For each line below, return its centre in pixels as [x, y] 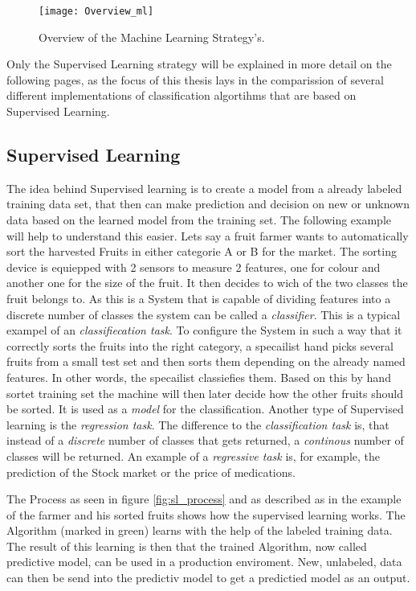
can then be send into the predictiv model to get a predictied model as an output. [208, 578]
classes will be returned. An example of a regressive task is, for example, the [194, 456]
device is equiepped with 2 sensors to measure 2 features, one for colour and [194, 267]
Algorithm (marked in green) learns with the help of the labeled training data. [200, 530]
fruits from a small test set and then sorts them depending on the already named [206, 361]
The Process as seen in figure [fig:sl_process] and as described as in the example [204, 499]
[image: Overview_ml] [96, 11]
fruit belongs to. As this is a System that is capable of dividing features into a [199, 298]
